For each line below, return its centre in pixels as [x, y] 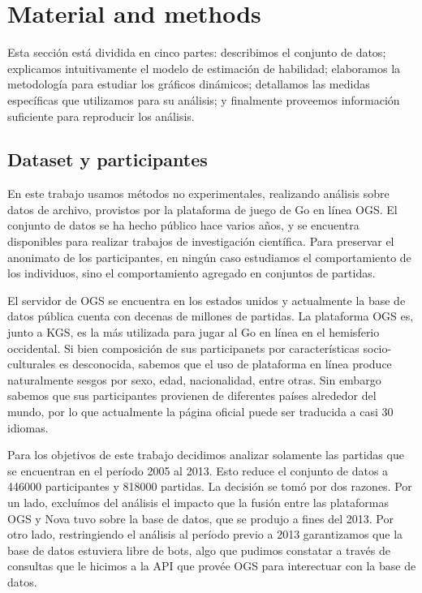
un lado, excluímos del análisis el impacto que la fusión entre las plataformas [198, 502]
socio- [377, 348]
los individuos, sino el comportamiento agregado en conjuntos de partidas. [192, 273]
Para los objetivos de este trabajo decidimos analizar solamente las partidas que [206, 455]
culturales [32, 364]
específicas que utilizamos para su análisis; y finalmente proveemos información [204, 99]
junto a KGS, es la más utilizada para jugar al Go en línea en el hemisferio [194, 332]
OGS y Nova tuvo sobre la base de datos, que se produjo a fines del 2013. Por [200, 518]
